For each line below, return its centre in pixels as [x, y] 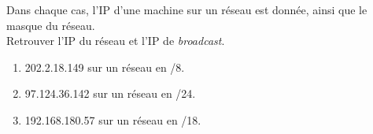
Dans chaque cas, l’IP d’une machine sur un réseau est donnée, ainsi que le [187, 9]
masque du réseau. [51, 25]
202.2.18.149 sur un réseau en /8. [105, 67]
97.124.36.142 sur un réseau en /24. [110, 93]
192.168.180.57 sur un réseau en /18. [113, 119]
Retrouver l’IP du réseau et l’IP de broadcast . [116, 41]
